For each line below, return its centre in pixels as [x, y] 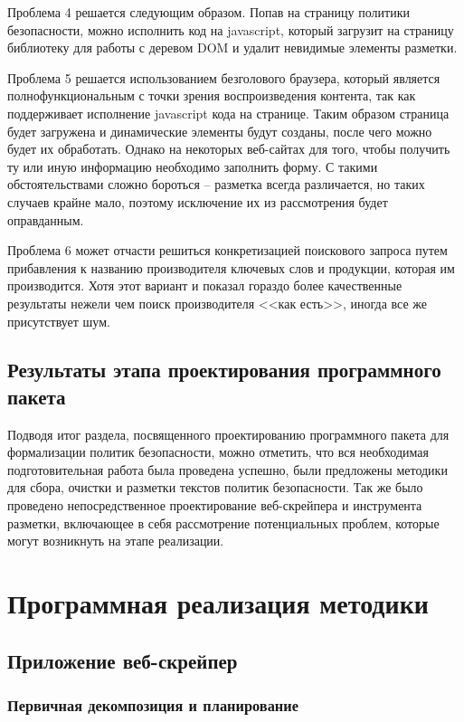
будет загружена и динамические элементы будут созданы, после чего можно [220, 131]
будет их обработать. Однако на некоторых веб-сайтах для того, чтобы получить [229, 149]
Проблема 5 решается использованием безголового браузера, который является [224, 77]
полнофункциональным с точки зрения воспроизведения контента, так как [212, 95]
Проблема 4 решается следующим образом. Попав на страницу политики [208, 12]
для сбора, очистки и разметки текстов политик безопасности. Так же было [215, 487]
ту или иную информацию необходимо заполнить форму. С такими [193, 166]
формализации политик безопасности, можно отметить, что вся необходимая [218, 452]
